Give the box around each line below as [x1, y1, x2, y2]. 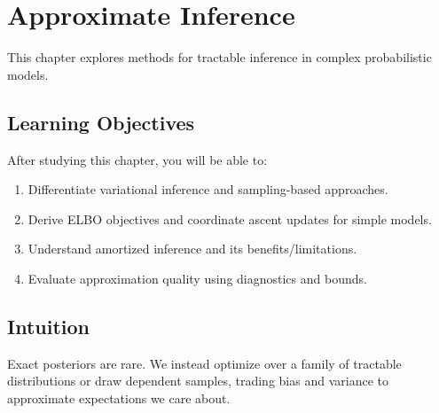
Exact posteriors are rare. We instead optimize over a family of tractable [7, 354, 402, 372]
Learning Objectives [7, 108, 195, 136]
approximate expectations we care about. [7, 388, 231, 407]
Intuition [7, 312, 90, 339]
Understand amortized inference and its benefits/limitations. [27, 239, 357, 258]
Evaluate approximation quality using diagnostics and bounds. [27, 269, 367, 287]
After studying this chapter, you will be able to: [7, 150, 268, 168]
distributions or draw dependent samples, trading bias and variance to [7, 371, 388, 390]
